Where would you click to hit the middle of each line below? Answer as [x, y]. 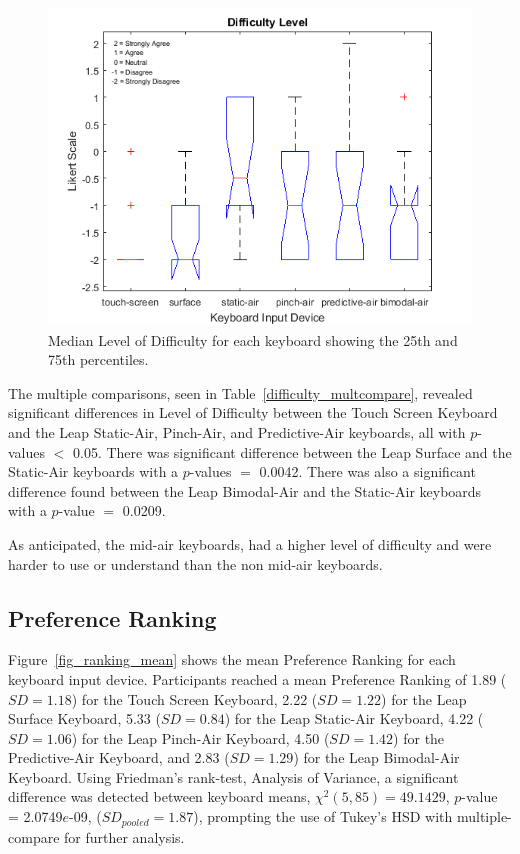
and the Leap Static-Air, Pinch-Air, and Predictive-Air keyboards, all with [237, 431]
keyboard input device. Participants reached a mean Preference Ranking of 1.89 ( [257, 678]
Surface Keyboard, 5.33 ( [84, 718]
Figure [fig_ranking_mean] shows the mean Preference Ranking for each [232, 659]
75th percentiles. [98, 359]
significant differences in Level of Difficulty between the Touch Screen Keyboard [253, 412]
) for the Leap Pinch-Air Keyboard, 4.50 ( [200, 737]
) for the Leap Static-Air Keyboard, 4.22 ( [354, 718]
